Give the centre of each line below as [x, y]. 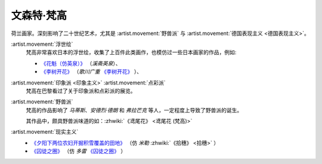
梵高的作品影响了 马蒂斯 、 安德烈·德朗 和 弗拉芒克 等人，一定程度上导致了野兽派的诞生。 [134, 110]
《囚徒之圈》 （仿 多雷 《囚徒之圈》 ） [79, 151]
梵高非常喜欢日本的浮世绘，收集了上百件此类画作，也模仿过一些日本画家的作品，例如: [131, 52]
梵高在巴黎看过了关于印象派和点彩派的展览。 [81, 91]
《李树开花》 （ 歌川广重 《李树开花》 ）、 [92, 72]
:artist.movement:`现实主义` [45, 132]
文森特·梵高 [39, 15]
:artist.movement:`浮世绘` [42, 44]
